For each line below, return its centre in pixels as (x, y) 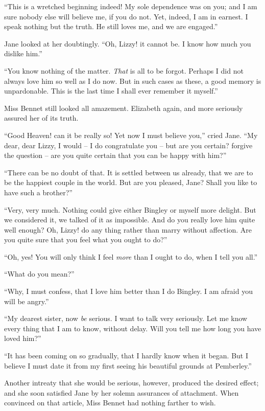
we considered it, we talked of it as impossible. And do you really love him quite (130, 220)
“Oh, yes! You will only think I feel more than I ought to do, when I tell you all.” (131, 256)
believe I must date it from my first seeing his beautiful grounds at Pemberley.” (128, 365)
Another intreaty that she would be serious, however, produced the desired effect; (131, 383)
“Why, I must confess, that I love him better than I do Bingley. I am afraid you (128, 291)
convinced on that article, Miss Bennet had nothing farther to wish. (110, 403)
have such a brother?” (38, 192)
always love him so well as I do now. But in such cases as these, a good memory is (133, 81)
